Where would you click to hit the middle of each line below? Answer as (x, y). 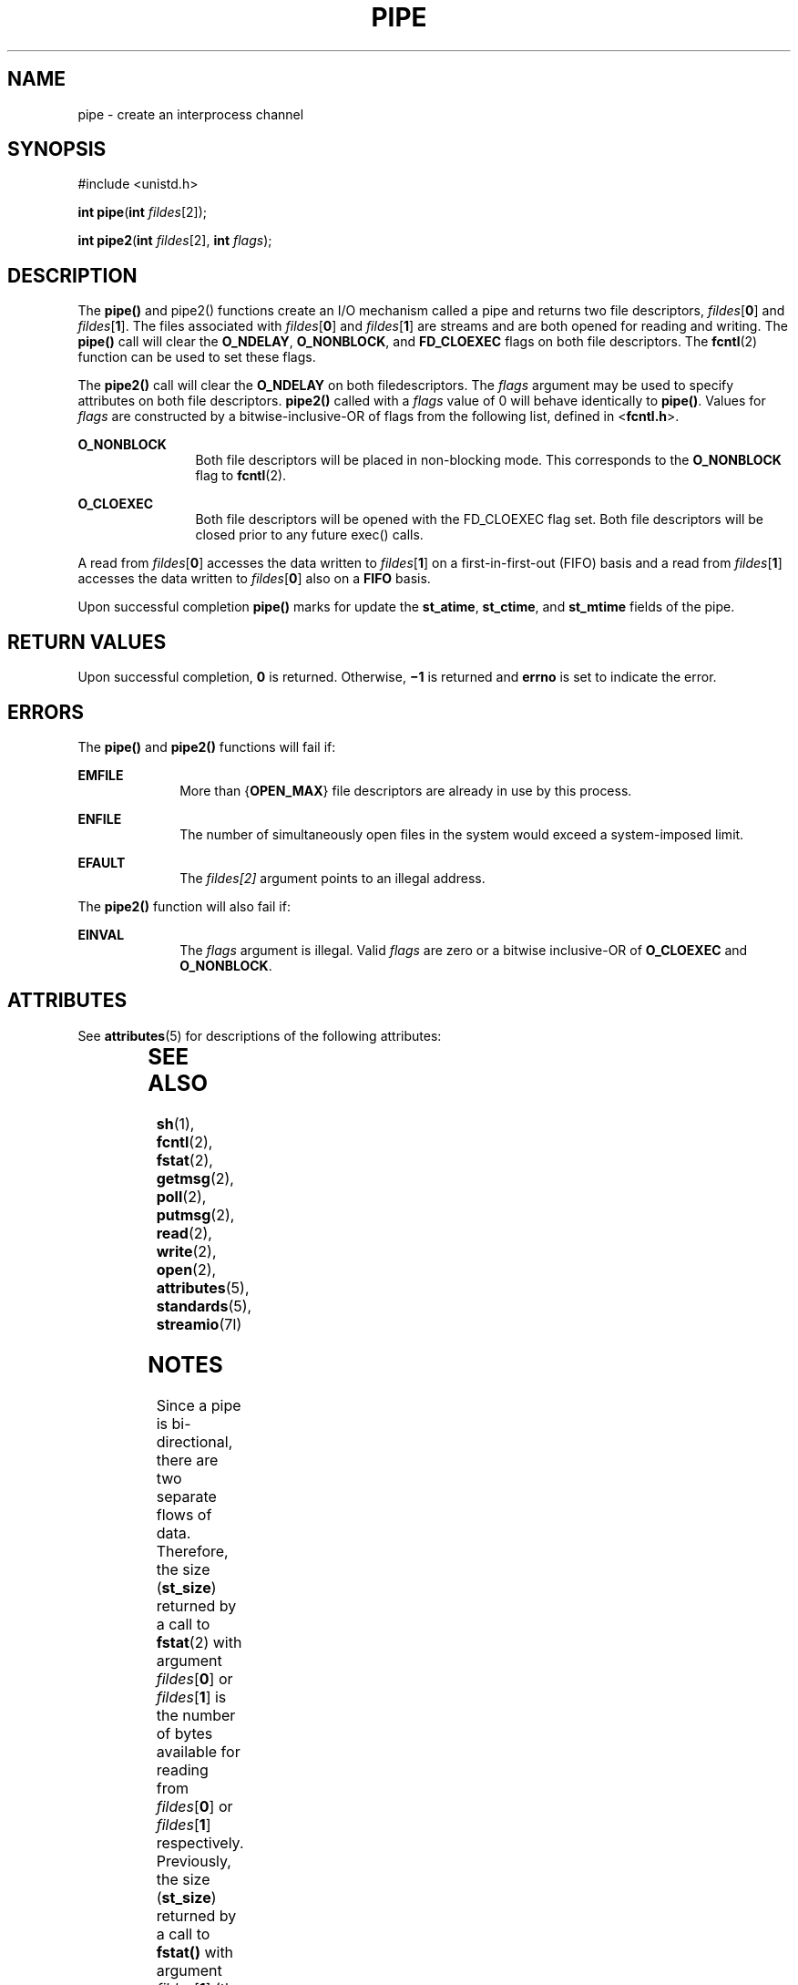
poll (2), (181, 1196)
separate (186, 1496)
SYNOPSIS (57, 149)
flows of (184, 1514)
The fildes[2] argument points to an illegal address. (332, 878)
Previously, (194, 1861)
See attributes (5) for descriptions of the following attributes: (260, 1035)
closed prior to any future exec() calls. (309, 535)
